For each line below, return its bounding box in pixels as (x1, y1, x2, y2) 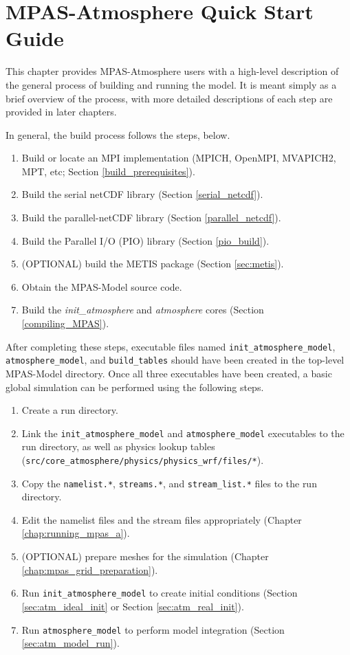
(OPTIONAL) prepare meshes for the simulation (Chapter (21, 549, 269, 564)
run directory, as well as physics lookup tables (21, 439, 215, 454)
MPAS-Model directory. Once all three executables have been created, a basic (6, 366, 332, 380)
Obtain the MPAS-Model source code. (21, 279, 182, 293)
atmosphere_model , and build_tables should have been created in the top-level (6, 353, 344, 367)
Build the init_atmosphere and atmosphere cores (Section (21, 302, 264, 317)
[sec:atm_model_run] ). (21, 636, 120, 650)
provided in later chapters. (6, 104, 117, 119)
